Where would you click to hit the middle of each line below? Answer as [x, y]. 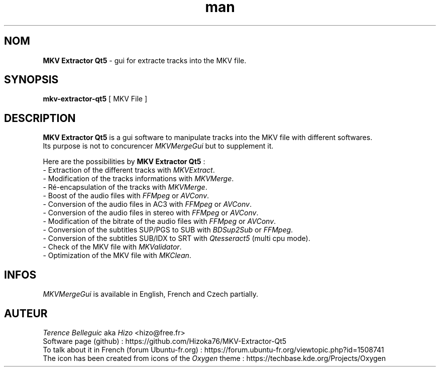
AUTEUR [26, 313]
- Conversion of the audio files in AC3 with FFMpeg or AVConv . [147, 204]
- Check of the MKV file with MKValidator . [112, 247]
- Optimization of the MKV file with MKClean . [117, 256]
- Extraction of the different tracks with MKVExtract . [129, 170]
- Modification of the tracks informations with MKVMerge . [138, 179]
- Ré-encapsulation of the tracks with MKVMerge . [125, 187]
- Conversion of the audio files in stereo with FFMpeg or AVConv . [151, 213]
